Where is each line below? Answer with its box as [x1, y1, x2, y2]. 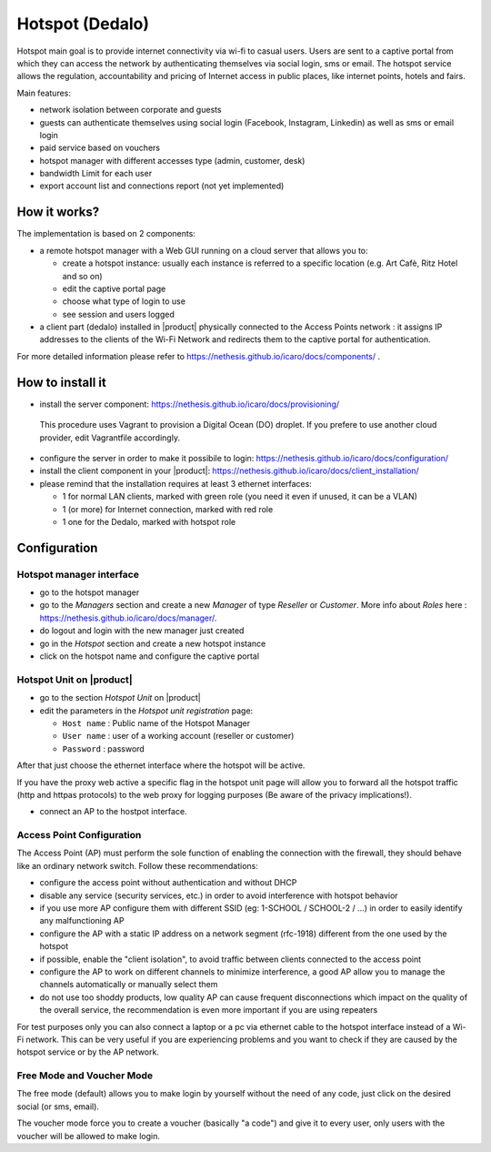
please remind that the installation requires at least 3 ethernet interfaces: [39, 478, 313, 489]
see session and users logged [62, 308, 175, 319]
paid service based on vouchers [39, 142, 161, 154]
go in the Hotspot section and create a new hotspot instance [39, 638, 266, 649]
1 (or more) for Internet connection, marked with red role [62, 503, 274, 514]
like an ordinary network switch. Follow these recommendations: [16, 860, 258, 871]
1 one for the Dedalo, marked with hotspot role [62, 516, 236, 527]
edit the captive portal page [62, 283, 166, 294]
